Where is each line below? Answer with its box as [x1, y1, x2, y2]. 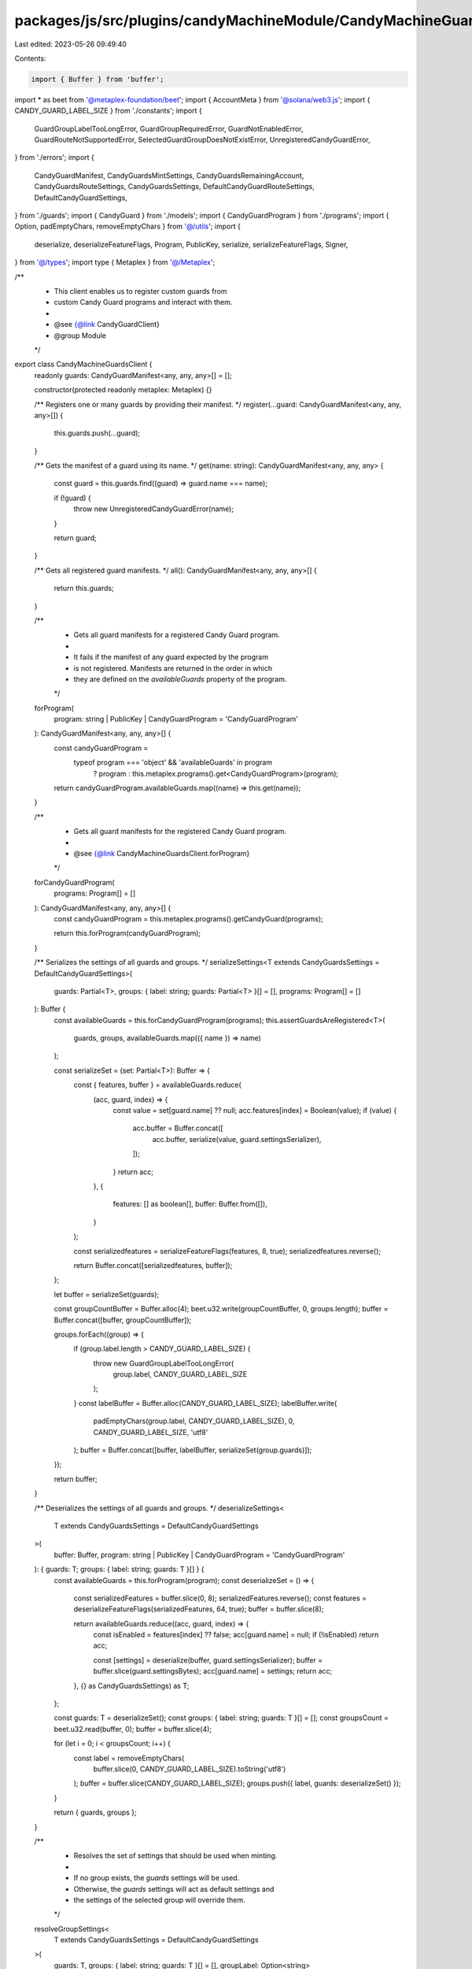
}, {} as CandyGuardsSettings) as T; [73, 1681, 190, 1690]
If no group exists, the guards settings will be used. [73, 1873, 240, 1882]
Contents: [14, 54, 46, 63]
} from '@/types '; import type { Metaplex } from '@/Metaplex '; [14, 258, 216, 267]
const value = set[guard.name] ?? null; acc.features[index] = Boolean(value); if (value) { [112, 1106, 397, 1115]
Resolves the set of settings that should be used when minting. [73, 1851, 278, 1860]
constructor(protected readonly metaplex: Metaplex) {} [34, 385, 212, 395]
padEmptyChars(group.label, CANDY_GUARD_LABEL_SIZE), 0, [93, 1416, 295, 1426]
